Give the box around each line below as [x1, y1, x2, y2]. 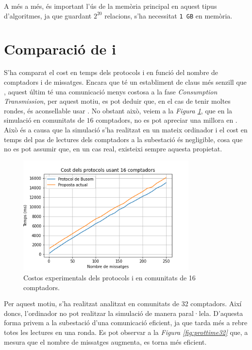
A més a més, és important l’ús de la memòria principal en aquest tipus [4, 1, 217, 11]
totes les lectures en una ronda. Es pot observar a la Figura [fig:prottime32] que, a [4, 327, 248, 337]
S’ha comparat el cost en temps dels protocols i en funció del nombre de [4, 67, 218, 77]
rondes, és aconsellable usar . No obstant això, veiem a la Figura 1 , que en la [4, 105, 233, 115]
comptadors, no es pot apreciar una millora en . [96, 115, 237, 125]
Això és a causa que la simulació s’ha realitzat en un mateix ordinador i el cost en [4, 124, 248, 134]
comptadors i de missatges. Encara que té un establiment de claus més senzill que [4, 76, 247, 87]
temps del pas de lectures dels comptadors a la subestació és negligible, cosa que [4, 134, 243, 144]
